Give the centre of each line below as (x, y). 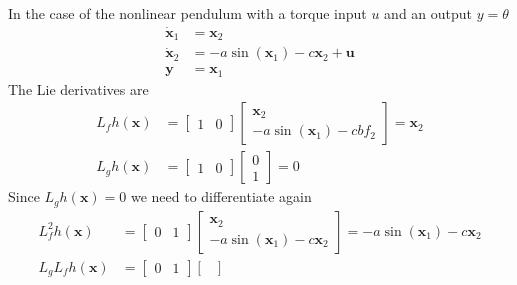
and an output (428, 13)
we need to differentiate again (221, 196)
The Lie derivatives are (78, 88)
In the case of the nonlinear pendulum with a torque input (187, 13)
